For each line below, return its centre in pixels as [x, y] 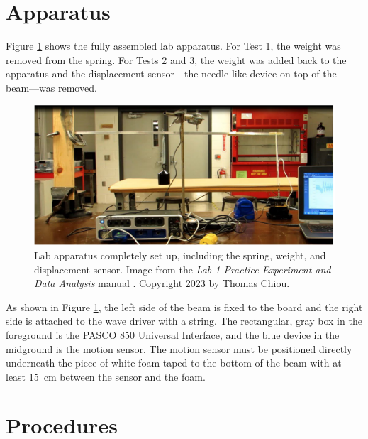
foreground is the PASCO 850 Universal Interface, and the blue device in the [173, 334]
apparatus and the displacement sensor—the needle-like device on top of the [171, 74]
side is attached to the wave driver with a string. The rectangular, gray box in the [184, 321]
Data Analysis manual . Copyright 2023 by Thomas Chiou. [162, 283]
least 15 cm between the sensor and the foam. [106, 376]
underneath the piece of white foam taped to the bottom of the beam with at [174, 363]
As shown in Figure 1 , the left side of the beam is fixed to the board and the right [184, 307]
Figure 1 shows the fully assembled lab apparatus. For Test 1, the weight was [173, 46]
